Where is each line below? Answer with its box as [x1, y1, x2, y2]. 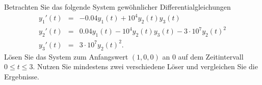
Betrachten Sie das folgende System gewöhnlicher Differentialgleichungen [4, 2, 231, 12]
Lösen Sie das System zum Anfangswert [4, 51, 128, 62]
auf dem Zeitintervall [178, 51, 244, 62]
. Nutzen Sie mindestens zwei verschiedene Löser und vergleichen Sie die [33, 61, 258, 72]
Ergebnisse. [4, 71, 39, 81]
